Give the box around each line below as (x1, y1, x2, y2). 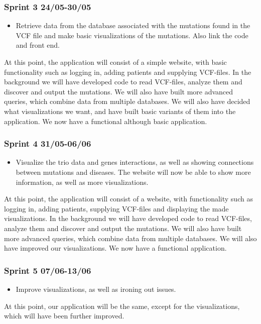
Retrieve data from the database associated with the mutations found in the (16, 20, 250, 31)
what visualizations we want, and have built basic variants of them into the (4, 105, 236, 116)
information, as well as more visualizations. (16, 176, 149, 187)
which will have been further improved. (4, 310, 124, 321)
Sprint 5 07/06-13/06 (4, 264, 91, 276)
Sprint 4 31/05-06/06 (4, 137, 91, 150)
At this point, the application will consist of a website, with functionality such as (4, 193, 253, 204)
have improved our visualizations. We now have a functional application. (4, 243, 227, 253)
